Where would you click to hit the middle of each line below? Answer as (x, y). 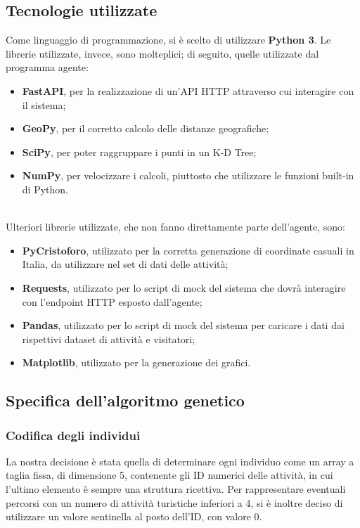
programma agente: (47, 67)
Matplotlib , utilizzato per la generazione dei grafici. (136, 362)
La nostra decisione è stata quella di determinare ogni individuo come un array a (180, 461)
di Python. (45, 189)
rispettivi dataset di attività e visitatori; (109, 339)
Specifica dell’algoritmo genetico (125, 400)
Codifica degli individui (73, 435)
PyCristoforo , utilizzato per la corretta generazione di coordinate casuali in (188, 250)
